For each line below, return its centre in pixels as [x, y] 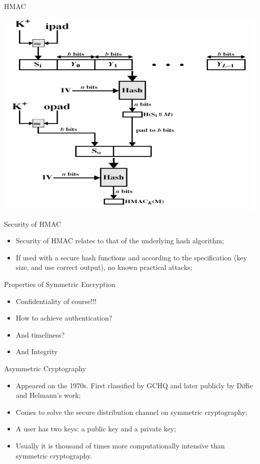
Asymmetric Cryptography [45, 368]
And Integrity [37, 351]
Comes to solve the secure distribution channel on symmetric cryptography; [131, 412]
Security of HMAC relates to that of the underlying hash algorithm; [120, 241]
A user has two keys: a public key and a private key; [96, 429]
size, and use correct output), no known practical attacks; [104, 267]
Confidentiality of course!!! [56, 301]
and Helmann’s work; [48, 395]
